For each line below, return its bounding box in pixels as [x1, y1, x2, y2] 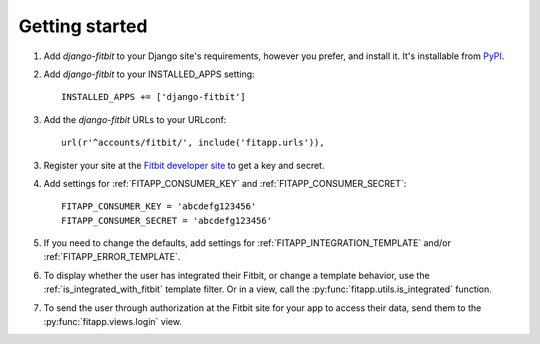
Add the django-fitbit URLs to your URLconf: [43, 113, 227, 125]
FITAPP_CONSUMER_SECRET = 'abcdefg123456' [61, 215, 273, 226]
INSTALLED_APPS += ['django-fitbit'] [61, 91, 247, 103]
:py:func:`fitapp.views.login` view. [43, 316, 182, 328]
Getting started [18, 15, 148, 37]
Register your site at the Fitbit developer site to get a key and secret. [43, 159, 325, 171]
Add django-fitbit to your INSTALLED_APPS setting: [43, 68, 255, 80]
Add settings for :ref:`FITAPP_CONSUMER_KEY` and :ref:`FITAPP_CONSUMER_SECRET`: [43, 177, 407, 189]
